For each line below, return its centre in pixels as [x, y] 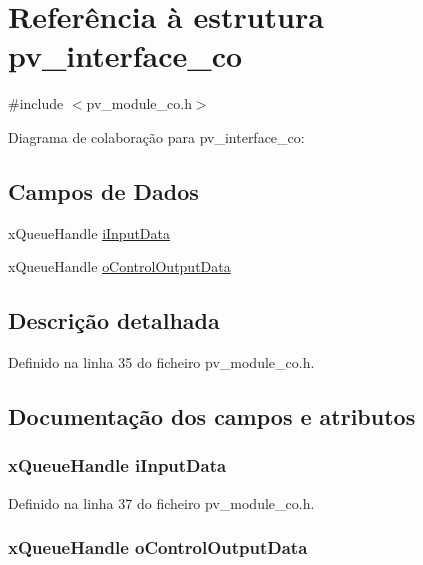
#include [36, 103]
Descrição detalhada [114, 320]
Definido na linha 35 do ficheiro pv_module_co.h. [161, 362]
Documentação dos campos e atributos [212, 416]
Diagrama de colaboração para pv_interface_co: [156, 136]
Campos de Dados [103, 190]
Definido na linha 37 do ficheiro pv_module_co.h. [161, 502]
